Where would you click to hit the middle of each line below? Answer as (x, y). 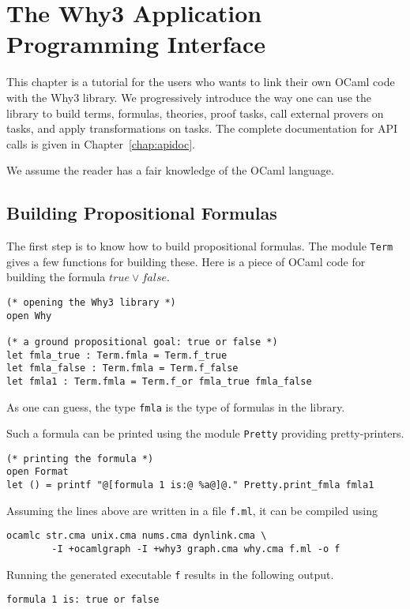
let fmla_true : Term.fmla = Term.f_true (117, 355)
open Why (29, 316)
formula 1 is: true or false (83, 600)
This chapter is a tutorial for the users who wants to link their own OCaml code (201, 82)
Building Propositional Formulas (142, 213)
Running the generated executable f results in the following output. (170, 574)
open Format (38, 472)
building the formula (56, 277)
